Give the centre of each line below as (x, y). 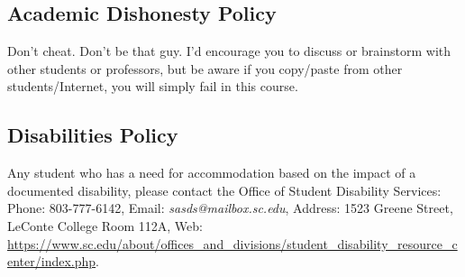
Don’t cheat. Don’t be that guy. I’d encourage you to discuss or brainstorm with (229, 51)
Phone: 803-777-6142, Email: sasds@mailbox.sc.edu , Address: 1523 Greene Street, (230, 208)
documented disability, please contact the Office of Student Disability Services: (224, 190)
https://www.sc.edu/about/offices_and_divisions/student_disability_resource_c (232, 243)
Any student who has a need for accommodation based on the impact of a (212, 173)
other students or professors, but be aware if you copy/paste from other (205, 68)
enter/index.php (52, 261)
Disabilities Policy (93, 135)
